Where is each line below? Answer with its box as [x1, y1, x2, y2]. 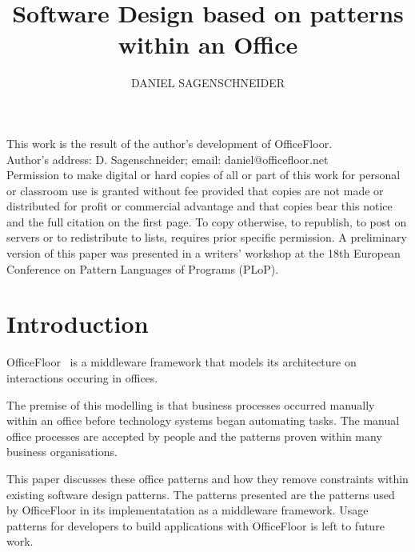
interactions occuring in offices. [6, 369, 158, 386]
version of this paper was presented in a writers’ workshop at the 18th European [6, 245, 401, 262]
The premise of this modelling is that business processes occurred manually [6, 396, 375, 413]
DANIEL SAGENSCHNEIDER [130, 74, 285, 91]
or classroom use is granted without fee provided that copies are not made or [6, 182, 384, 198]
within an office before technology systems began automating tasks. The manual [6, 412, 400, 429]
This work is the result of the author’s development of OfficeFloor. [6, 134, 333, 151]
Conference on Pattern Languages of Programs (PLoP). [6, 260, 279, 277]
